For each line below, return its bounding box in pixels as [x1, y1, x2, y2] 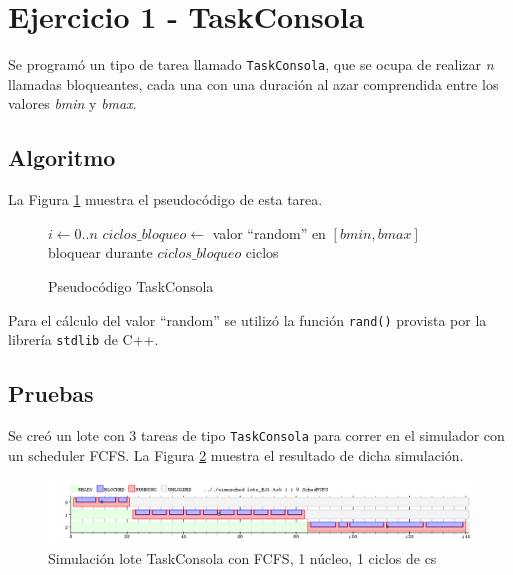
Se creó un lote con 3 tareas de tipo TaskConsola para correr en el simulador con [8, 425, 505, 446]
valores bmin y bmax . [8, 93, 137, 114]
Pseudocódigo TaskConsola [48, 275, 214, 296]
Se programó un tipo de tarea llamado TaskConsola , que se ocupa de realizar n [8, 54, 494, 75]
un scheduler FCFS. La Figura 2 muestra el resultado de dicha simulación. [8, 444, 464, 465]
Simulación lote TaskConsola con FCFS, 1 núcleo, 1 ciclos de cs [48, 547, 437, 568]
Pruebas [8, 378, 94, 409]
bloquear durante [48, 242, 153, 263]
